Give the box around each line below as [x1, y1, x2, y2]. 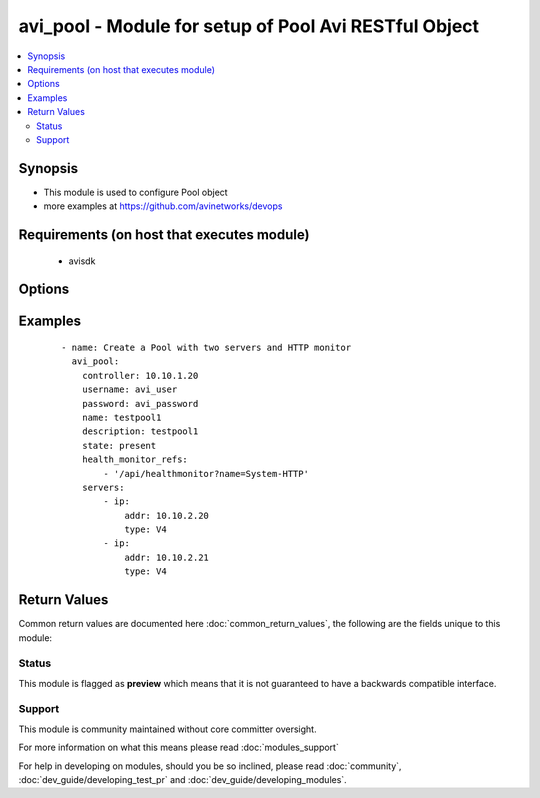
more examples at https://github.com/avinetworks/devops [43, 200, 283, 212]
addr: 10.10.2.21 [124, 551, 210, 563]
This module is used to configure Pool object [43, 186, 229, 198]
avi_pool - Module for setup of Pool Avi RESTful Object [18, 15, 480, 37]
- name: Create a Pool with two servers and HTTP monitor [61, 342, 352, 354]
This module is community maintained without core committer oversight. [18, 723, 317, 735]
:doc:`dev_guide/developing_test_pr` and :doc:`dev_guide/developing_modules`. [18, 774, 347, 786]
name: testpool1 [81, 411, 162, 423]
